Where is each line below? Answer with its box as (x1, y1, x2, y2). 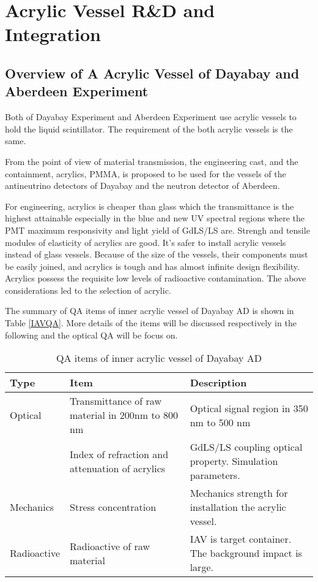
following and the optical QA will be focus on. (5, 328, 178, 341)
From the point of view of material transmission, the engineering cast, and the (5, 155, 298, 167)
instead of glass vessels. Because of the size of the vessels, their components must (5, 248, 308, 261)
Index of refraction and (70, 446, 169, 461)
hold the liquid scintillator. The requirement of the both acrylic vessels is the (5, 122, 293, 135)
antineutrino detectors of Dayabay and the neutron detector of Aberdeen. (5, 179, 280, 192)
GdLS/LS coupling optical (190, 440, 303, 454)
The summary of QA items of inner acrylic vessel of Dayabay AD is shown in (5, 304, 294, 317)
